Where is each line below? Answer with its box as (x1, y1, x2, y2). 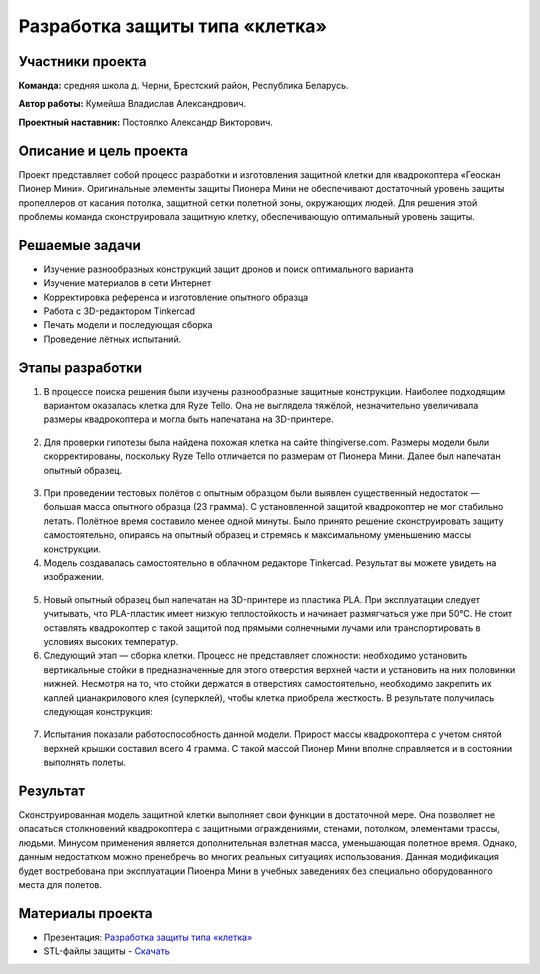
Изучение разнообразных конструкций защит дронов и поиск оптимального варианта (43, 263, 414, 275)
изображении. (43, 571, 105, 583)
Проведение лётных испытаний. (43, 333, 182, 345)
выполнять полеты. (43, 756, 127, 769)
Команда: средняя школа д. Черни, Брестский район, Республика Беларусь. (18, 80, 349, 92)
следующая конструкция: (43, 705, 154, 717)
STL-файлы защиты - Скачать (43, 945, 170, 957)
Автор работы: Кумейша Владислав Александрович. (18, 98, 247, 110)
